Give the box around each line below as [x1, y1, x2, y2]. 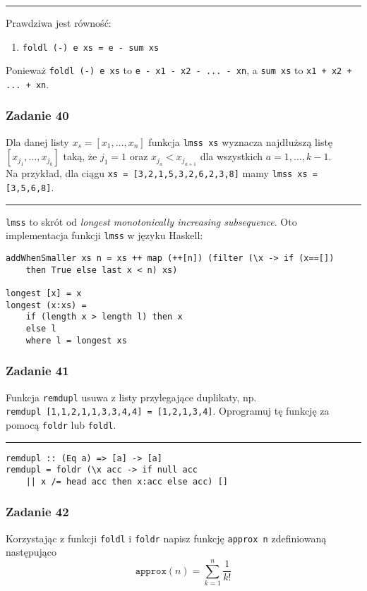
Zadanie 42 [6, 503, 69, 520]
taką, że [63, 149, 97, 164]
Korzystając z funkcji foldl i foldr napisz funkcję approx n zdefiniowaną [6, 530, 327, 545]
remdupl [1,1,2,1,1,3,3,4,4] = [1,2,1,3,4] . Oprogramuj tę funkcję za [6, 403, 330, 418]
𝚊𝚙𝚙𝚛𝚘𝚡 [135, 566, 167, 576]
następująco [6, 544, 57, 559]
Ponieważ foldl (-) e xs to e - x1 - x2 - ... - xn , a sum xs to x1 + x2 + [6, 63, 352, 78]
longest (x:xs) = [6, 300, 87, 310]
